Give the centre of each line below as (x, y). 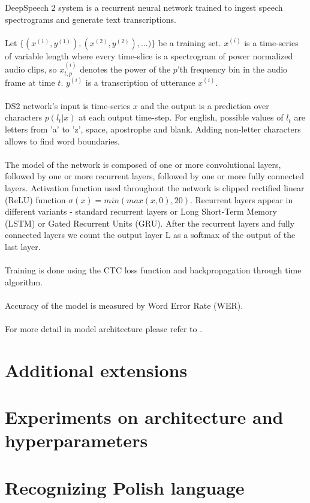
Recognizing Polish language (125, 487)
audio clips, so (31, 69)
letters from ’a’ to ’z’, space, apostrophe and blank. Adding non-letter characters (153, 129)
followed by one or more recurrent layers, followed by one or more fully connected (154, 176)
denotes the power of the (125, 69)
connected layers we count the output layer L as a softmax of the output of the (150, 235)
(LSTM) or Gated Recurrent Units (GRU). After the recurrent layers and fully (150, 223)
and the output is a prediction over (205, 105)
